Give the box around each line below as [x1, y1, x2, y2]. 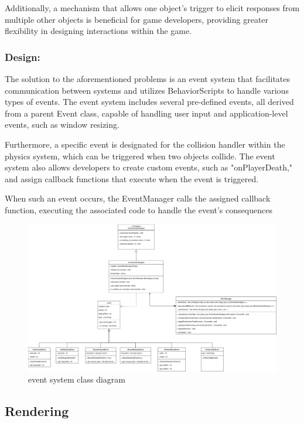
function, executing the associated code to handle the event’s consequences [5, 203, 272, 216]
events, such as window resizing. [5, 118, 119, 131]
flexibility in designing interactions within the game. [5, 25, 192, 37]
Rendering [5, 402, 69, 420]
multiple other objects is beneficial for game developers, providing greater [5, 13, 269, 25]
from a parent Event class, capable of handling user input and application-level [5, 107, 288, 119]
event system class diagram [28, 373, 125, 386]
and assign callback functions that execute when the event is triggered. [5, 172, 259, 185]
